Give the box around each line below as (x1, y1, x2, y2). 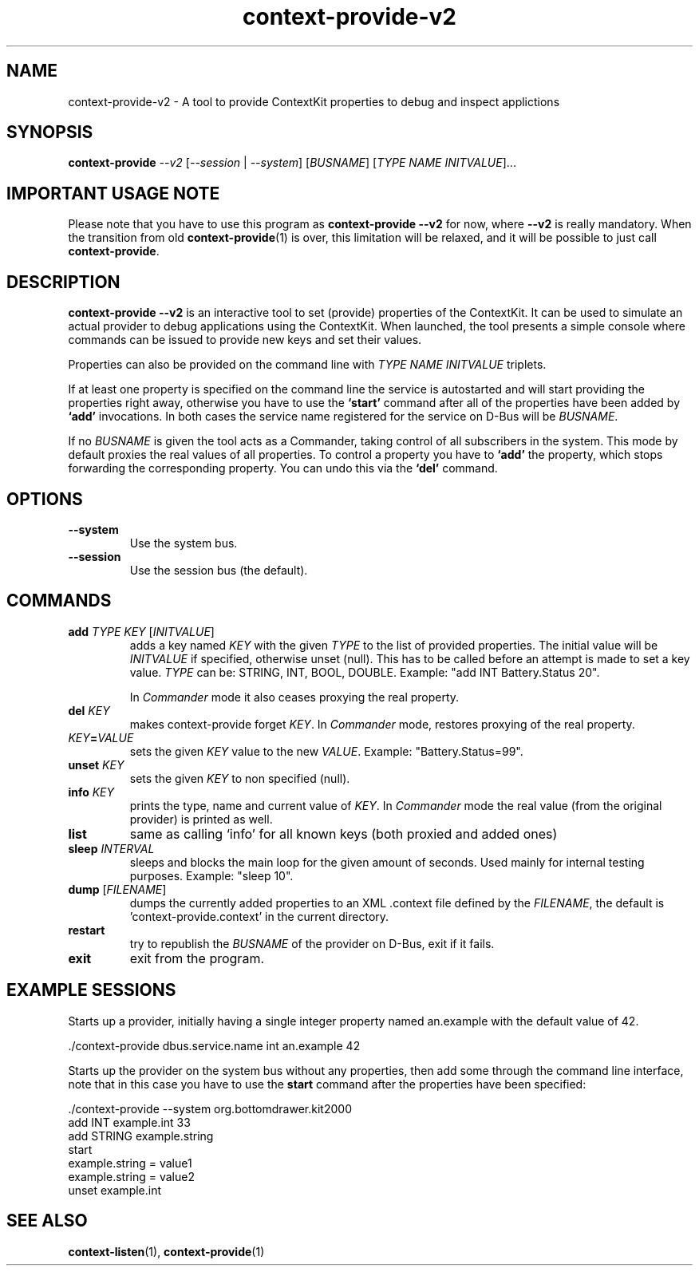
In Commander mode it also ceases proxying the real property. (129, 689, 460, 704)
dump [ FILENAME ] (68, 882, 167, 896)
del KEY (68, 703, 110, 717)
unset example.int (68, 1183, 162, 1197)
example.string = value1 (68, 1155, 192, 1170)
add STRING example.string (68, 1128, 214, 1143)
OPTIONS (6, 488, 83, 509)
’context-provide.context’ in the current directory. (129, 909, 389, 923)
